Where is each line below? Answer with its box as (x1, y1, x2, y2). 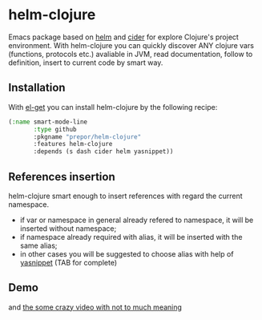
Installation (8, 81, 66, 95)
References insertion (8, 170, 116, 184)
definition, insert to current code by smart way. (8, 58, 163, 67)
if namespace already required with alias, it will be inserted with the (19, 232, 243, 241)
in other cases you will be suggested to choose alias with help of (19, 249, 234, 258)
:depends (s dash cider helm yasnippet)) (33, 148, 174, 156)
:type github (33, 125, 78, 133)
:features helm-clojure (33, 140, 113, 148)
